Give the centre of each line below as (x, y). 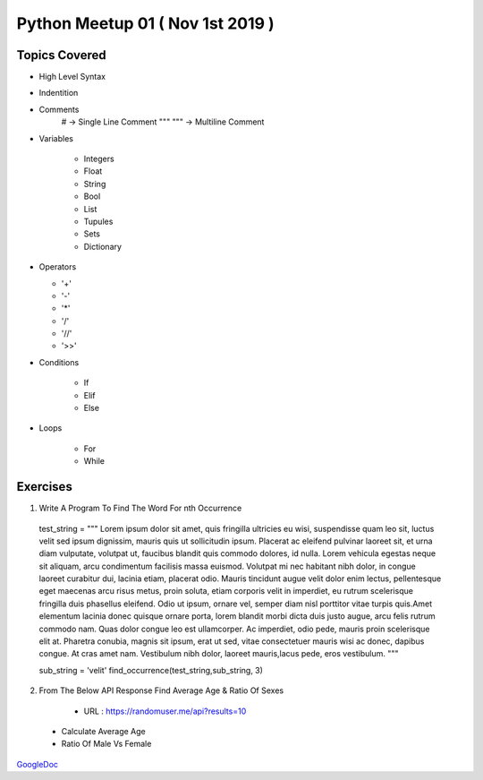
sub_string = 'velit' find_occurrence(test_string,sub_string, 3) (151, 670)
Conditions (59, 362)
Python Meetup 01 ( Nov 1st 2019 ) (145, 23)
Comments (59, 109)
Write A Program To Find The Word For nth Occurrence (140, 508)
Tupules (98, 221)
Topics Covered (61, 55)
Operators (58, 267)
